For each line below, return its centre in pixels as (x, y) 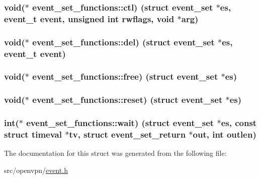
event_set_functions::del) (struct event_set (123, 42)
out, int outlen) (225, 134)
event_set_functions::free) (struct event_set (125, 76)
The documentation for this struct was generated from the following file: (115, 153)
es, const (239, 123)
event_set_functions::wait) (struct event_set (120, 123)
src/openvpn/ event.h (36, 170)
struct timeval (33, 134)
